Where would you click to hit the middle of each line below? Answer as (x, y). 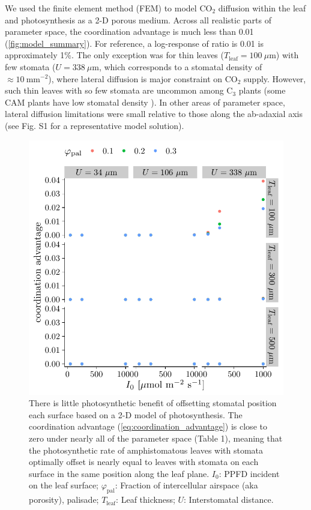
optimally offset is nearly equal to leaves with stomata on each (144, 462)
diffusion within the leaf (262, 8)
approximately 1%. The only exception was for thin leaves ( (114, 55)
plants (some (262, 90)
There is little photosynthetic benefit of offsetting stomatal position (153, 403)
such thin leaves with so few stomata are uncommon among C (119, 90)
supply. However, (275, 78)
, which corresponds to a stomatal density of (180, 66)
